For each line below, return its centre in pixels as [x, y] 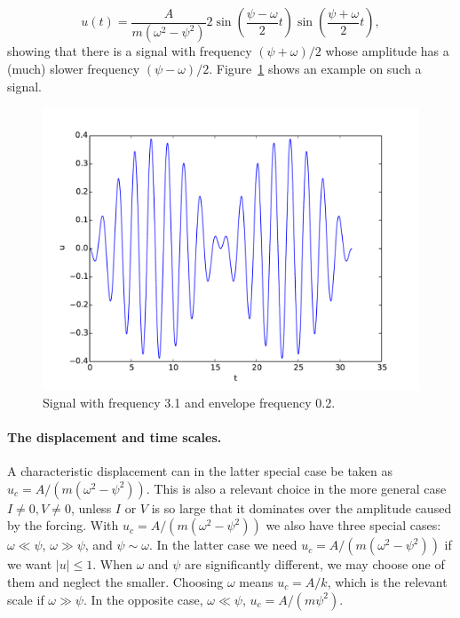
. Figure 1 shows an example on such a [315, 69]
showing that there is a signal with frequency [130, 51]
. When [112, 564]
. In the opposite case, [143, 599]
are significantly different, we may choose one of [315, 564]
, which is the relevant [387, 581]
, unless [91, 507]
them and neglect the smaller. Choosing [115, 581]
